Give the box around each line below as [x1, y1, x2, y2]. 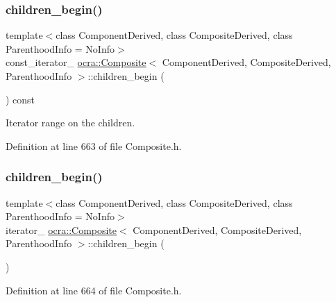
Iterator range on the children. [6, 115, 135, 130]
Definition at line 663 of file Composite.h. [6, 138, 182, 153]
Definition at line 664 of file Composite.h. [6, 283, 182, 297]
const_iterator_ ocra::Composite [6, 55, 146, 69]
